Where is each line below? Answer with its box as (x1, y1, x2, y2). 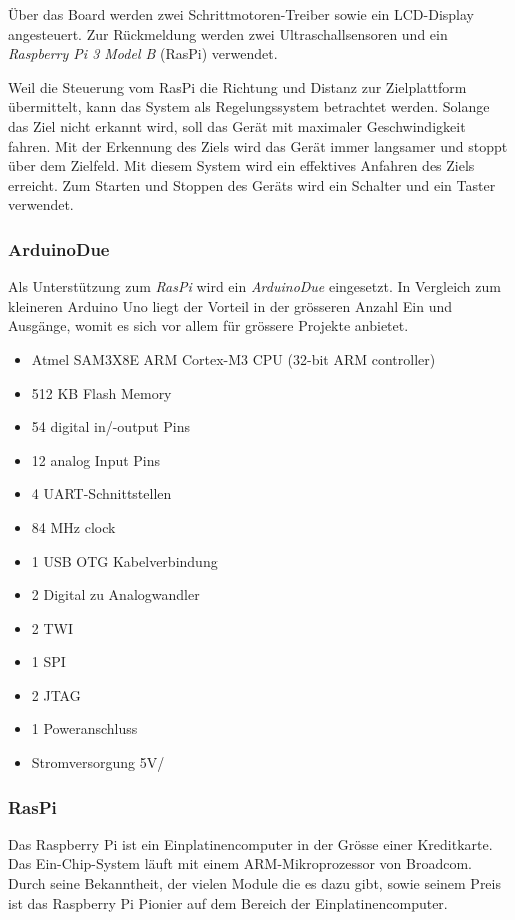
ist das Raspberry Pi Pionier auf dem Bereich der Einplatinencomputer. (8, 892, 448, 913)
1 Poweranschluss (31, 718, 138, 739)
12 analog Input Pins (31, 449, 161, 470)
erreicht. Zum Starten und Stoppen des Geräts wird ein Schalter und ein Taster (8, 174, 496, 195)
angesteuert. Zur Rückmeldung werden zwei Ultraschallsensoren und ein (8, 23, 448, 44)
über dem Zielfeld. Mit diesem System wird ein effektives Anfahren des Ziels (8, 155, 475, 176)
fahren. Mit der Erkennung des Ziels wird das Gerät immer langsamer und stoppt (8, 135, 508, 156)
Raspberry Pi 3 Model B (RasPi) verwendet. (8, 43, 278, 64)
